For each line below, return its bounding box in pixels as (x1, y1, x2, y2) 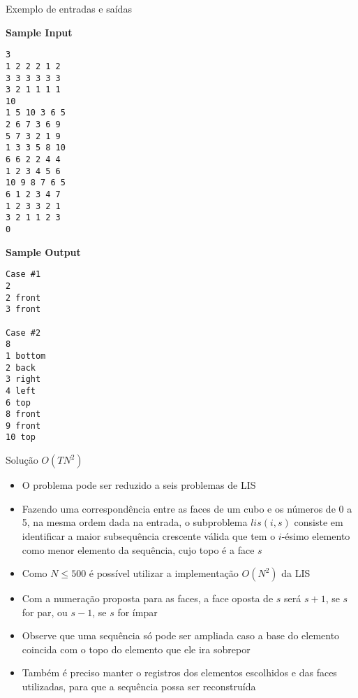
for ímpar (117, 604, 158, 619)
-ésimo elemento (281, 528, 350, 543)
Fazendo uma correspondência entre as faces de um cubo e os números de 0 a (22, 501, 352, 515)
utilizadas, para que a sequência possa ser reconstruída (22, 679, 256, 694)
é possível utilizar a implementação (89, 566, 239, 581)
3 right (6, 374, 41, 385)
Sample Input (6, 24, 73, 39)
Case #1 (6, 269, 41, 280)
